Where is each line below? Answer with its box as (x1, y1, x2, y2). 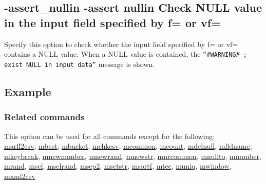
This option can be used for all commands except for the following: (4, 130, 215, 141)
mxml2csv (4, 170, 35, 181)
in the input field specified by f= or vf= (4, 14, 221, 30)
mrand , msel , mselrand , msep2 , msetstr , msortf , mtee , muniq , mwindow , (4, 160, 232, 171)
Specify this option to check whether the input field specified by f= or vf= (4, 38, 238, 49)
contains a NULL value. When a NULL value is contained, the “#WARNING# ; (4, 49, 247, 59)
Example (4, 83, 51, 99)
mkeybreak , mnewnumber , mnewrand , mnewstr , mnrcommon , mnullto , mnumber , (4, 150, 261, 161)
